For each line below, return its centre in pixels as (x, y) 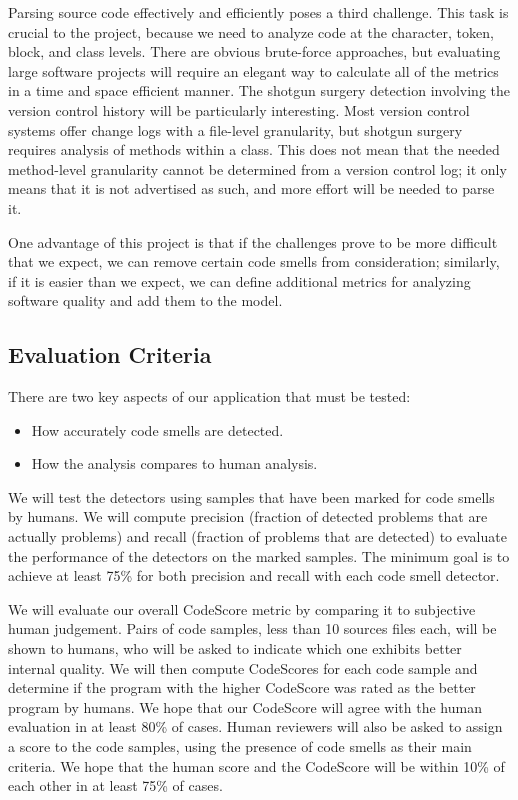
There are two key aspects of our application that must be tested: (209, 396)
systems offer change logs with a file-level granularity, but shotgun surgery (235, 129)
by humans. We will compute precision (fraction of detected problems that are (248, 516)
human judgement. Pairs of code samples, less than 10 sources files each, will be (252, 628)
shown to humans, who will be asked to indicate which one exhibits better (235, 648)
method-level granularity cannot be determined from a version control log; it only (257, 168)
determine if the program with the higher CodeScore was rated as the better (242, 687)
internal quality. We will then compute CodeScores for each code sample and (243, 667)
